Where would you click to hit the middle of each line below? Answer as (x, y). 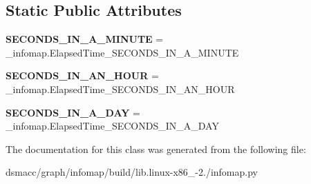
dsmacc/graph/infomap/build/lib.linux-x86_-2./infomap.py (132, 172)
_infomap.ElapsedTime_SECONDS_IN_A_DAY (112, 126)
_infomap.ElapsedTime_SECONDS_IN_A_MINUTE (122, 52)
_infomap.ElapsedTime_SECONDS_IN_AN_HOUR (120, 89)
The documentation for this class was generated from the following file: (156, 149)
